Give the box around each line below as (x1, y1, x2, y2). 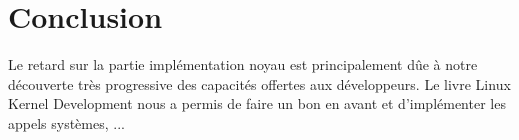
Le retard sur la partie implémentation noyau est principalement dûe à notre (8, 54, 478, 75)
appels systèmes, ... (8, 112, 125, 133)
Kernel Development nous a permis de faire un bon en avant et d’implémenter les (8, 93, 506, 114)
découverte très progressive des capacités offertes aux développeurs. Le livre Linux (8, 73, 511, 94)
